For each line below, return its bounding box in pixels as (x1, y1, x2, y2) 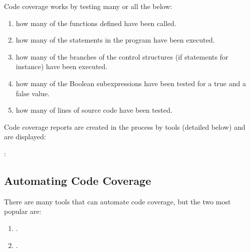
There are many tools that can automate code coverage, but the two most (4, 196, 231, 206)
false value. (16, 88, 50, 98)
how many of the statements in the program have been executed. (16, 35, 215, 45)
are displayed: (4, 131, 46, 142)
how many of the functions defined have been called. (16, 18, 176, 28)
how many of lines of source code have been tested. (16, 105, 172, 115)
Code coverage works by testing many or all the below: (4, 1, 172, 11)
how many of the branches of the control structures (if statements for (16, 51, 228, 62)
